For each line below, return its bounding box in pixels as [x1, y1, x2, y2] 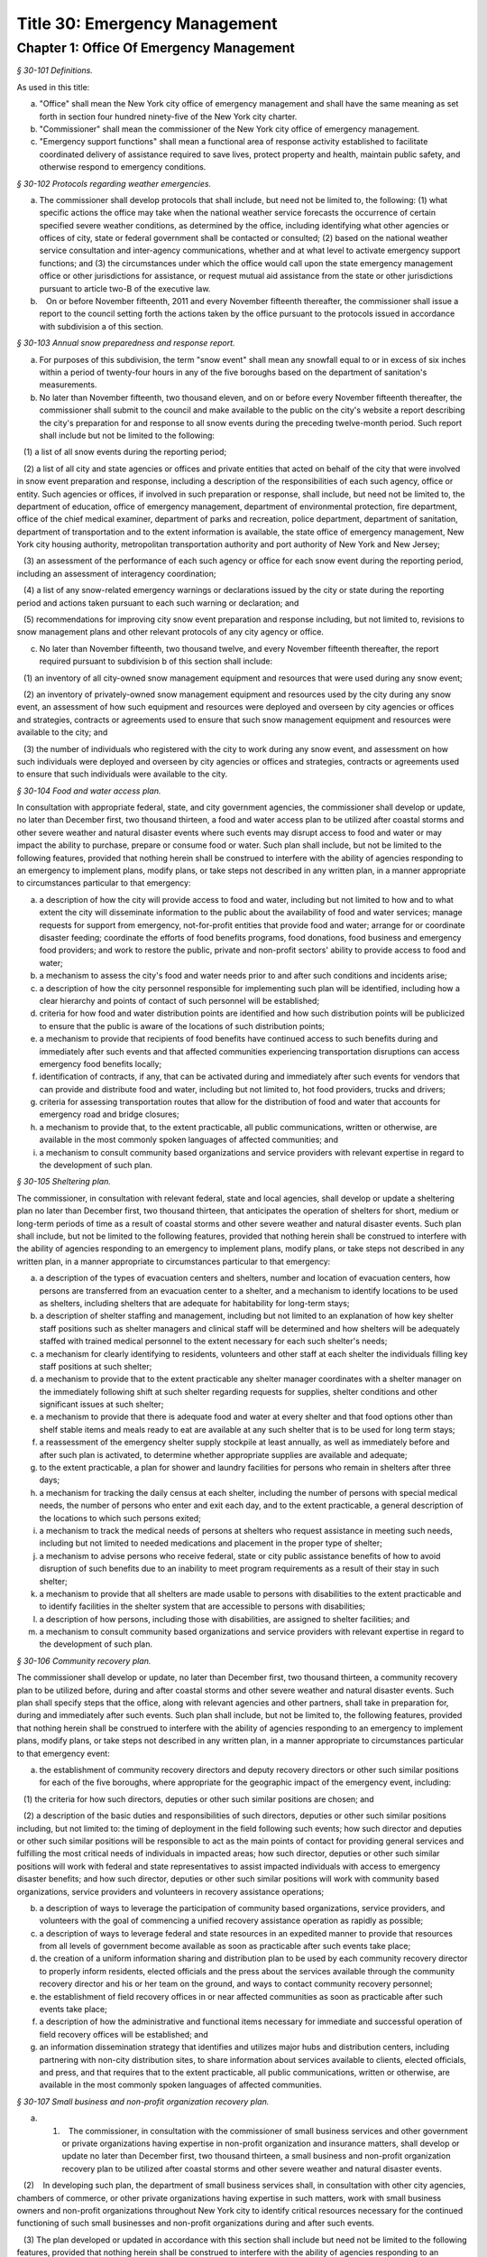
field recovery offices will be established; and [39, 2029, 209, 2039]
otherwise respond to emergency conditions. [39, 162, 207, 172]
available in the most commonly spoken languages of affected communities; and [39, 1134, 338, 1146]
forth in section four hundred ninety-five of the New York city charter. [39, 111, 298, 122]
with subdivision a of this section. [39, 320, 164, 331]
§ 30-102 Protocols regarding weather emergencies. [16, 178, 212, 189]
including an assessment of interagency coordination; [16, 568, 216, 579]
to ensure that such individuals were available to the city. [16, 768, 228, 780]
